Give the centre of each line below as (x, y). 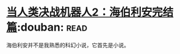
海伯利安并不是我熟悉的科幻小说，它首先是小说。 (68, 45)
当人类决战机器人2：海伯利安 (79, 12)
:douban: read (52, 27)
